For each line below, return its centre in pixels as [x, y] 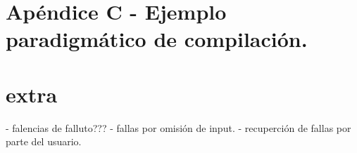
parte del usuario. [44, 141]
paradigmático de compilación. [157, 39]
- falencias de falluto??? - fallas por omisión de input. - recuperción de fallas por [178, 127]
